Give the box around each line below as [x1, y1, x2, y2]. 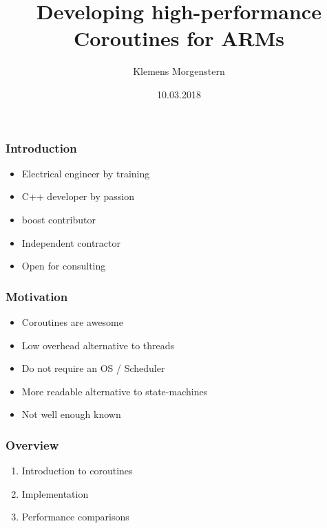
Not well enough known [21, 407, 121, 421]
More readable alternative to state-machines [21, 384, 208, 398]
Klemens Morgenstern [133, 64, 225, 78]
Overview [6, 436, 59, 453]
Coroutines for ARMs [74, 24, 284, 52]
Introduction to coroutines [21, 463, 133, 478]
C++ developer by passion [21, 189, 134, 203]
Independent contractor [21, 235, 121, 250]
